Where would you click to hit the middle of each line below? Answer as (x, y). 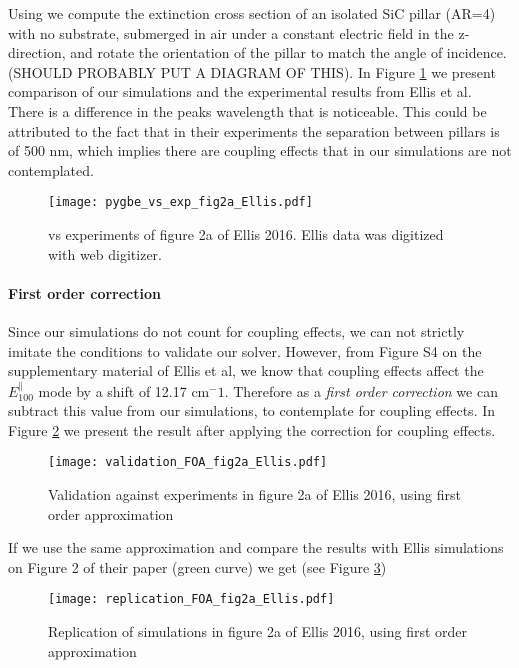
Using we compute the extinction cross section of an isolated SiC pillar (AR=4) (252, 13)
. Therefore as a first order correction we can (361, 390)
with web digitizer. (105, 253)
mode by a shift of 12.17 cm (124, 390)
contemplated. (51, 169)
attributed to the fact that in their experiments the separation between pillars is (254, 130)
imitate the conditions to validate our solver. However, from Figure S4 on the (245, 350)
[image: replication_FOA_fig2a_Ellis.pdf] (191, 599)
